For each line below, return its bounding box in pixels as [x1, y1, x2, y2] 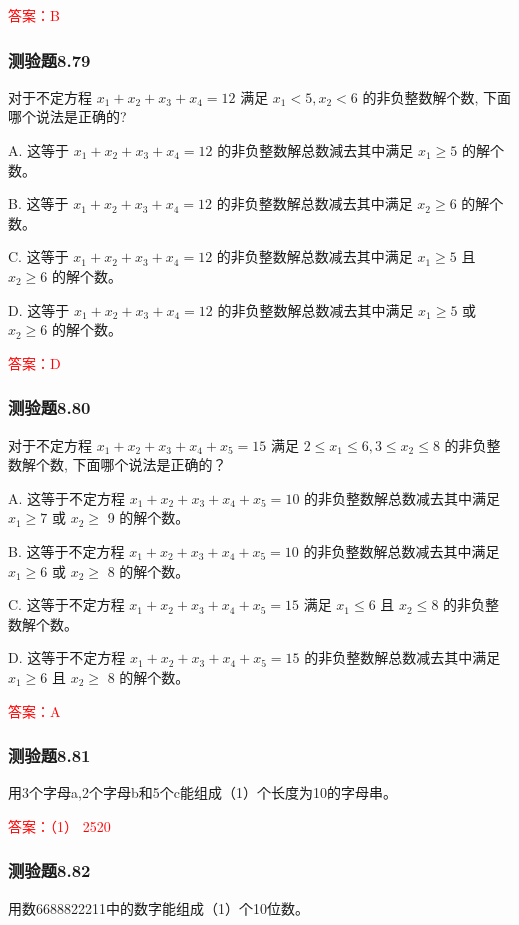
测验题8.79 [8, 47, 91, 72]
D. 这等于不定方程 [8, 647, 126, 668]
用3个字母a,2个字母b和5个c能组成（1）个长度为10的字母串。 [8, 782, 397, 803]
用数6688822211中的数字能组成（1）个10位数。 [8, 897, 309, 918]
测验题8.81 [8, 743, 91, 768]
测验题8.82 [8, 858, 91, 883]
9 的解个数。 [107, 507, 190, 528]
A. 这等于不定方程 [8, 487, 126, 508]
